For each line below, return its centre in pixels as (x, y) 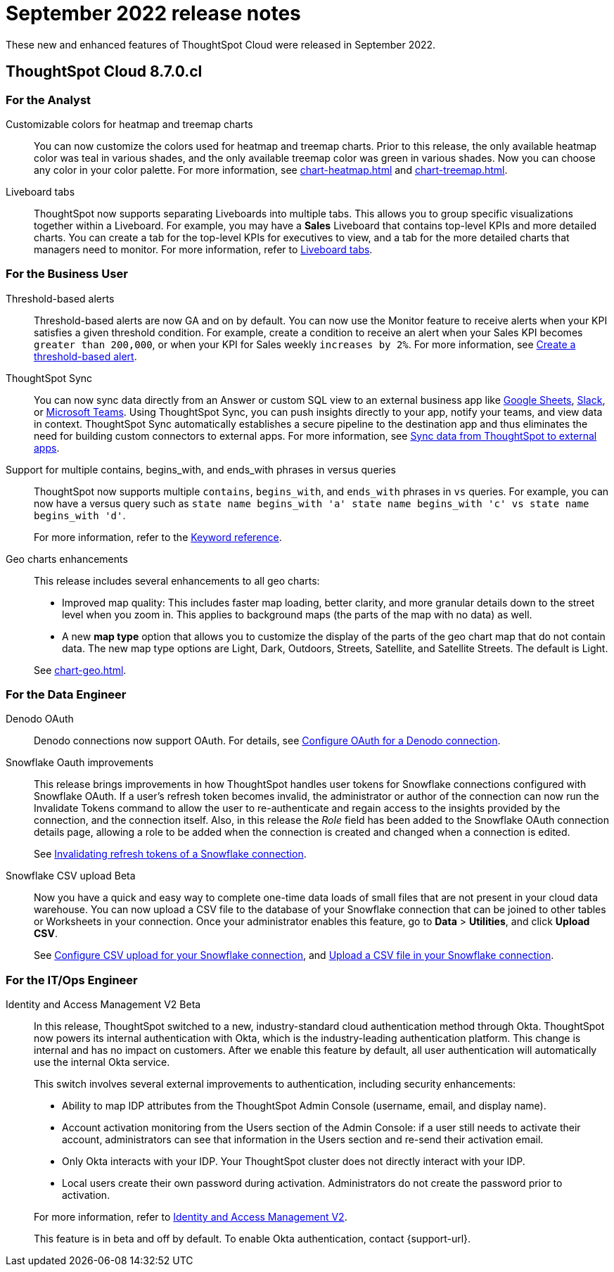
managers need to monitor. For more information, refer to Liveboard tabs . (203, 249)
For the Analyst (49, 100)
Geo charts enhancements (67, 559)
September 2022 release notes (153, 13)
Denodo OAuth (40, 719)
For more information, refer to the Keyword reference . (158, 537)
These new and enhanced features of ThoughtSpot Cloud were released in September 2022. (221, 44)
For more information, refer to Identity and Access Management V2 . (191, 1217)
